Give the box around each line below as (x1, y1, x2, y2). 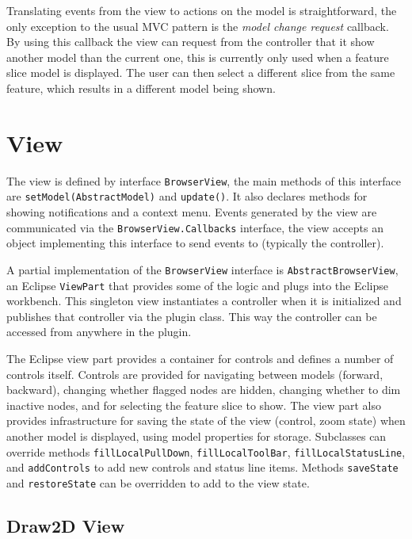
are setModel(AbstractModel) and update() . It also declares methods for (6, 188, 368, 205)
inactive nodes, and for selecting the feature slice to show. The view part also (6, 396, 381, 413)
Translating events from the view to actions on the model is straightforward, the (6, 2, 397, 18)
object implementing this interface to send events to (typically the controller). (6, 235, 384, 251)
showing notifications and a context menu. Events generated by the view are (6, 204, 377, 220)
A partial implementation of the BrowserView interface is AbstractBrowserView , (6, 261, 399, 277)
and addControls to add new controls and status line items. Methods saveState (6, 459, 399, 476)
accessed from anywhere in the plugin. (6, 323, 192, 340)
